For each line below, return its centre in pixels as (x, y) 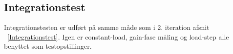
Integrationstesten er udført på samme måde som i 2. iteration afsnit (107, 27)
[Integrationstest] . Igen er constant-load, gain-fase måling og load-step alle (118, 36)
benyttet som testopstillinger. (48, 46)
